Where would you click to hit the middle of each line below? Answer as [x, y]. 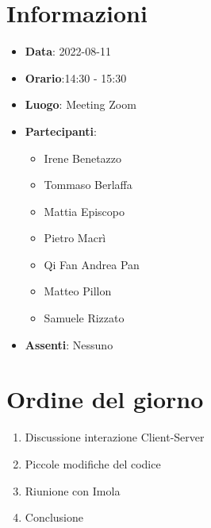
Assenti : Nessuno [69, 344]
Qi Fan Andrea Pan [92, 264]
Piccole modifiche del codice [93, 463]
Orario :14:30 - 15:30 [76, 77]
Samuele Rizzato [84, 318]
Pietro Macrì [75, 238]
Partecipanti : [61, 131]
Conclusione [54, 517]
